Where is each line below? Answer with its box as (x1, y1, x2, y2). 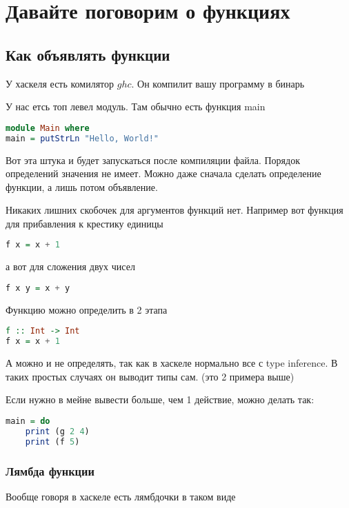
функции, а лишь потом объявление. (6, 179, 158, 194)
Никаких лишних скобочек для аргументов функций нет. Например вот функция (6, 203, 343, 217)
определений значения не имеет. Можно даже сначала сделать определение (6, 166, 321, 181)
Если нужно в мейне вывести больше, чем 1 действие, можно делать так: (6, 392, 315, 407)
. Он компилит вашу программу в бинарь (131, 76, 305, 90)
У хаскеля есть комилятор (6, 76, 114, 90)
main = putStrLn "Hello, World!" (6, 133, 159, 143)
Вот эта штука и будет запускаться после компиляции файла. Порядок (6, 152, 300, 167)
